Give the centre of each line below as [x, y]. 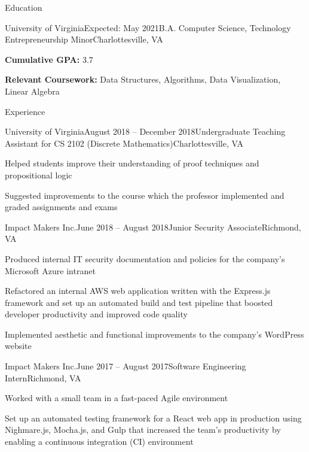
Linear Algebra [32, 91]
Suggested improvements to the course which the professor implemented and [145, 195]
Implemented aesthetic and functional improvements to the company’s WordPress [154, 334]
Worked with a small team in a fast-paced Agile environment [117, 398]
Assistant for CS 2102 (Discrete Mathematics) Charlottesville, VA [124, 143]
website [18, 346]
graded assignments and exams [61, 207]
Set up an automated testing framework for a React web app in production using [153, 418]
